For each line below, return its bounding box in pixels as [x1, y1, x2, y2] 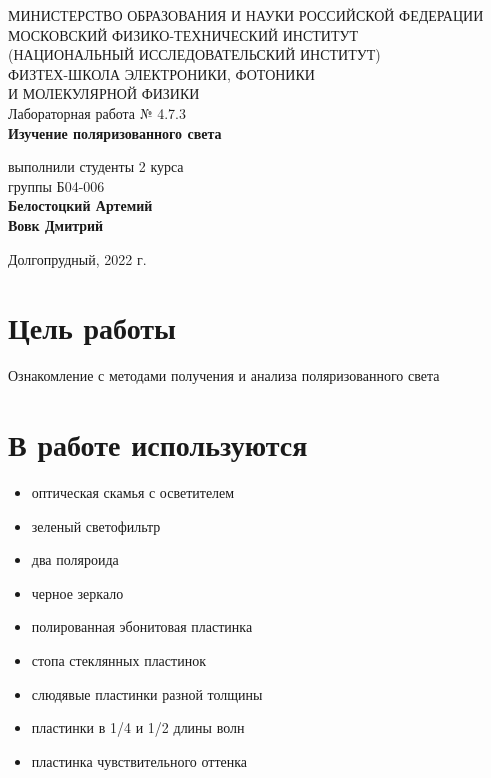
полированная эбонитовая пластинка [31, 616, 253, 637]
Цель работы [8, 307, 176, 348]
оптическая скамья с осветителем [31, 481, 235, 502]
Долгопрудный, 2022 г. [8, 248, 147, 269]
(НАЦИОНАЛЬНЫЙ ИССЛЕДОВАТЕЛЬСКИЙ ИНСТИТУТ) [8, 44, 381, 65]
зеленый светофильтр [31, 515, 161, 536]
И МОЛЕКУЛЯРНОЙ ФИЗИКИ [8, 83, 200, 104]
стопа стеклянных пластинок [31, 649, 206, 670]
